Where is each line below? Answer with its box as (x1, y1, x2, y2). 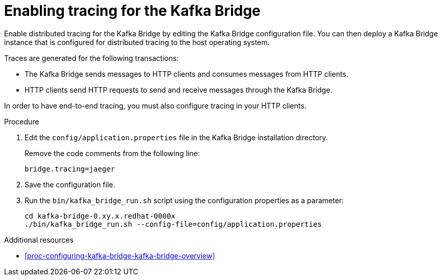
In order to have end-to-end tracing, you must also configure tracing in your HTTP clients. (4, 101, 307, 110)
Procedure (4, 117, 39, 126)
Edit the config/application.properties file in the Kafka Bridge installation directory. (25, 133, 328, 142)
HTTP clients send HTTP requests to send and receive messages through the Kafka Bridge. (25, 85, 333, 94)
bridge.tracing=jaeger (25, 164, 115, 173)
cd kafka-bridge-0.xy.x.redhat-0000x (25, 211, 176, 220)
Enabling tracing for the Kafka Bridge (4, 2, 261, 19)
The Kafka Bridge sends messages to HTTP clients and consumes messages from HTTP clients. (25, 69, 348, 78)
